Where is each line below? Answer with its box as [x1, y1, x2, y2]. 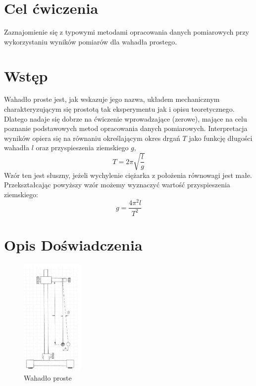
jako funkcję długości [189, 132, 253, 143]
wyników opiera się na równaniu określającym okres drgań [4, 132, 180, 143]
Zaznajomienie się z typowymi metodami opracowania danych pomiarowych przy [4, 27, 249, 37]
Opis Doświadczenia [4, 235, 143, 255]
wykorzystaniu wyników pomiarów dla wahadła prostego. [4, 36, 177, 46]
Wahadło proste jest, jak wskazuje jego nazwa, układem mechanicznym [4, 94, 220, 104]
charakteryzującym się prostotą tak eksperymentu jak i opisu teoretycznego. [4, 104, 235, 114]
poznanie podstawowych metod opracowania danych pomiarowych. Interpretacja [4, 123, 248, 133]
